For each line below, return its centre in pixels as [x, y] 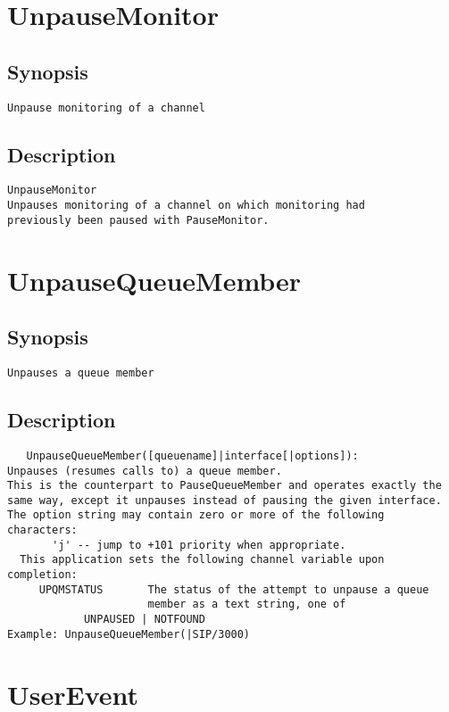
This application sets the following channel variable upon [202, 560]
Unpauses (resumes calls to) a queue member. [145, 471]
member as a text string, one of [247, 604]
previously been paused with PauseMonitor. [138, 220]
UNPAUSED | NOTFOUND [144, 620]
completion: [42, 575]
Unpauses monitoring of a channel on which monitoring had [186, 206]
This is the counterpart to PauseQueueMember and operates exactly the [224, 486]
